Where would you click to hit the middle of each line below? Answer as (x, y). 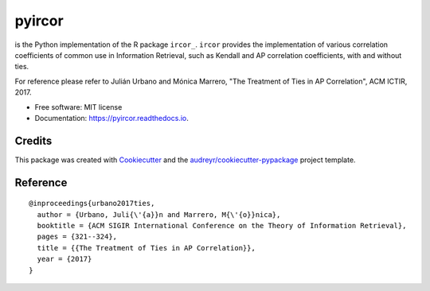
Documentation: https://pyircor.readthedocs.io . (111, 118)
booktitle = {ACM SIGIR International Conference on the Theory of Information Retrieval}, (222, 225)
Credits (33, 140)
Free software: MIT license (78, 107)
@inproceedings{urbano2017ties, (92, 204)
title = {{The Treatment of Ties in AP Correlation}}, (147, 248)
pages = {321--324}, (77, 237)
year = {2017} (64, 259)
